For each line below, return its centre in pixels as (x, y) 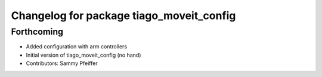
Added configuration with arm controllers (77, 47)
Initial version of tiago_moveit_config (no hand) (83, 55)
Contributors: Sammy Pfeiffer (62, 63)
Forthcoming (37, 32)
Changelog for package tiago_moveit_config (123, 16)
